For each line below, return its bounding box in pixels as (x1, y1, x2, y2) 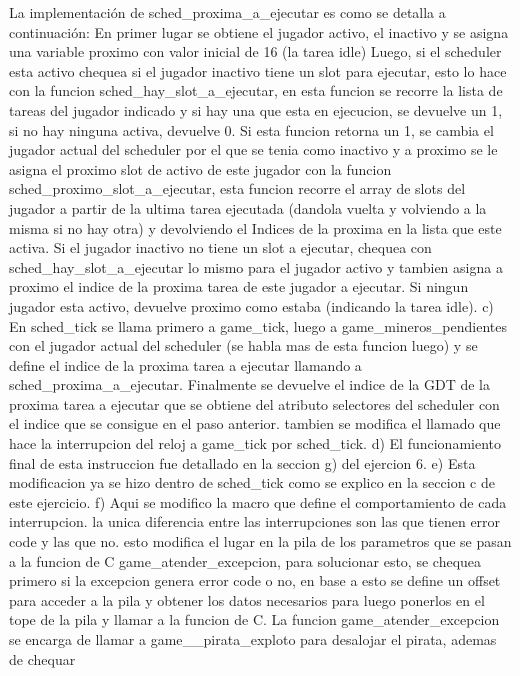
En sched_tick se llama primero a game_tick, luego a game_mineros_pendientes (9, 315, 507, 336)
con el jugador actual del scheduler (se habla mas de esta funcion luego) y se (9, 335, 478, 356)
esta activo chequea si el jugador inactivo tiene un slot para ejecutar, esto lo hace (9, 60, 507, 81)
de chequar (9, 648, 76, 669)
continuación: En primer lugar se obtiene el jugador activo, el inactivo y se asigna (9, 21, 509, 42)
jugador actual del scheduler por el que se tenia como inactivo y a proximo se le (9, 139, 498, 160)
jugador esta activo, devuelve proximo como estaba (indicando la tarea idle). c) (9, 295, 494, 316)
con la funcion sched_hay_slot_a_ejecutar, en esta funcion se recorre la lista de (9, 80, 503, 101)
